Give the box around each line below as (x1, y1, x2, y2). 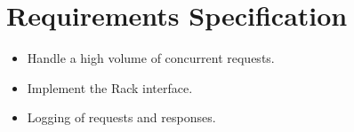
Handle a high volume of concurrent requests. (27, 49, 275, 67)
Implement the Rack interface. (27, 78, 193, 97)
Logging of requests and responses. (27, 108, 216, 127)
